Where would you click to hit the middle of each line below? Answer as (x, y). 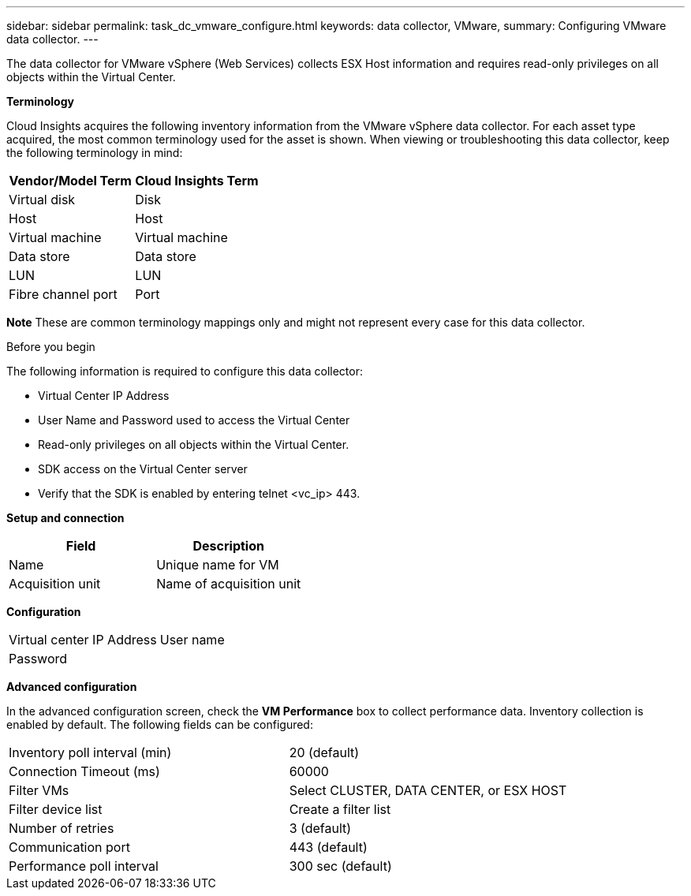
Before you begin (51, 347)
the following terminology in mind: (95, 153)
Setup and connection (65, 518)
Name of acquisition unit (229, 584)
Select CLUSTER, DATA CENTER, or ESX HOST (428, 790)
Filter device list (56, 809)
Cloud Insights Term (197, 181)
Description (228, 546)
